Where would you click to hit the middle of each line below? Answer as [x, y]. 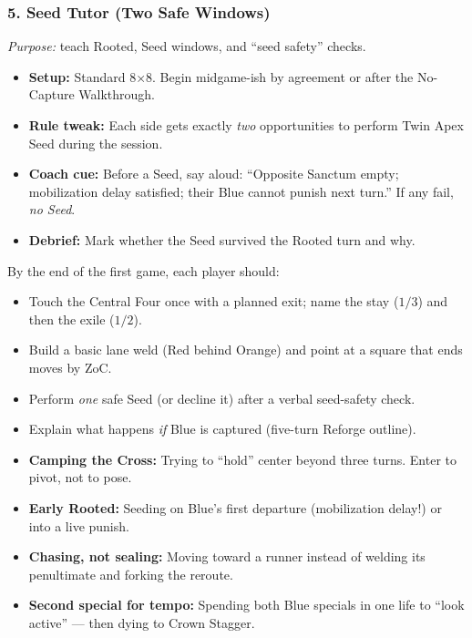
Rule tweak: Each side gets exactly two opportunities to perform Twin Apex [246, 125]
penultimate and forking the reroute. [131, 574]
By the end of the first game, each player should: [144, 270]
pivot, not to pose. [80, 477]
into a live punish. [79, 525]
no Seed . [52, 209]
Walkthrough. [117, 94]
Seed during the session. [96, 143]
